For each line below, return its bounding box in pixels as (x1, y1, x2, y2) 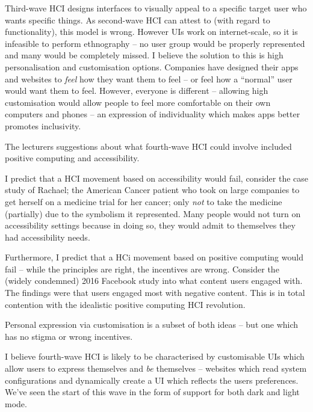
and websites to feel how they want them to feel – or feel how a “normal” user (5, 72, 293, 85)
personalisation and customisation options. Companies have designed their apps (5, 60, 299, 73)
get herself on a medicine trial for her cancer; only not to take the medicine (5, 195, 282, 208)
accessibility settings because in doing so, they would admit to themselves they (5, 219, 296, 232)
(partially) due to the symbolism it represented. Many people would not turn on (5, 207, 301, 220)
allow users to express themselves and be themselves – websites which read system (5, 362, 307, 375)
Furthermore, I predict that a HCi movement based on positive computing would (5, 251, 303, 263)
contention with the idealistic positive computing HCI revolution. (5, 298, 246, 310)
